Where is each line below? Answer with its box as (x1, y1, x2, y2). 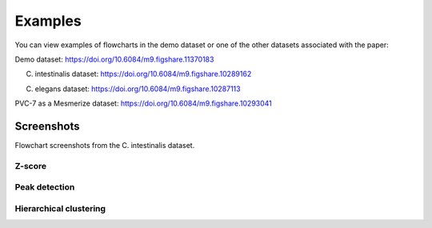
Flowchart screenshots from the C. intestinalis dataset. (14, 141, 195, 150)
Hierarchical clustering (14, 202, 106, 214)
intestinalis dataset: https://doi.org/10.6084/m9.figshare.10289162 (34, 69, 252, 79)
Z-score (14, 160, 47, 171)
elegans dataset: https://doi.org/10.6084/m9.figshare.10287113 (34, 84, 241, 94)
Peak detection (14, 182, 75, 193)
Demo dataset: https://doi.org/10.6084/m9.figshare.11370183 (14, 54, 214, 64)
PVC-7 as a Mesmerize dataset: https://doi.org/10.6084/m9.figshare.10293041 (14, 98, 272, 108)
